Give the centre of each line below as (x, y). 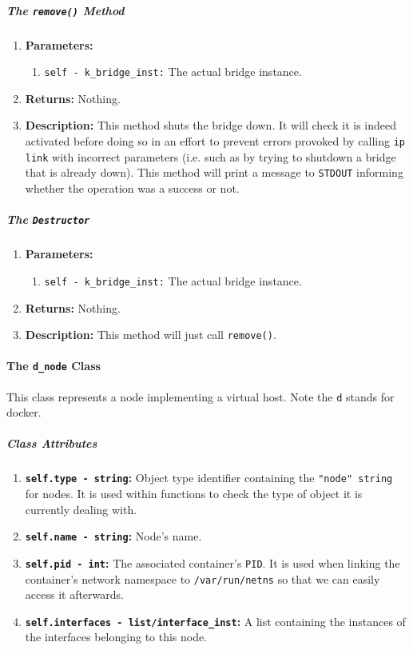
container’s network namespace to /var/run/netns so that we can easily (203, 578)
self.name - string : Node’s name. (113, 536)
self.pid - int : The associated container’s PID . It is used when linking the (212, 562)
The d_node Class (54, 366)
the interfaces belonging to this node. (116, 637)
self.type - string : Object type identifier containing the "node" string (209, 478)
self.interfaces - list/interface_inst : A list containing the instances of (215, 621)
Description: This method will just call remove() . (151, 335)
